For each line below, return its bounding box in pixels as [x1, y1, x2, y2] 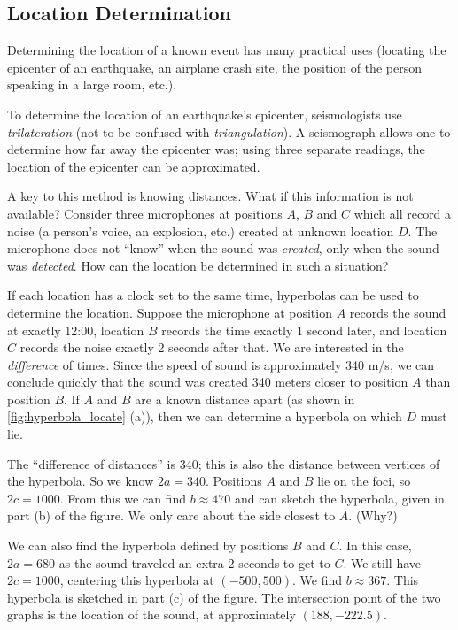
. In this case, [338, 536, 412, 555]
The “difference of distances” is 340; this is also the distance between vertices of [7, 454, 440, 472]
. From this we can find [59, 488, 186, 507]
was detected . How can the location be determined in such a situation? [7, 256, 389, 274]
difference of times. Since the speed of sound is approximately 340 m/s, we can [7, 355, 435, 373]
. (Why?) [348, 506, 398, 525]
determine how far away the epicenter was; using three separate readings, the [7, 140, 425, 158]
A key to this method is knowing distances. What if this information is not [7, 187, 414, 205]
